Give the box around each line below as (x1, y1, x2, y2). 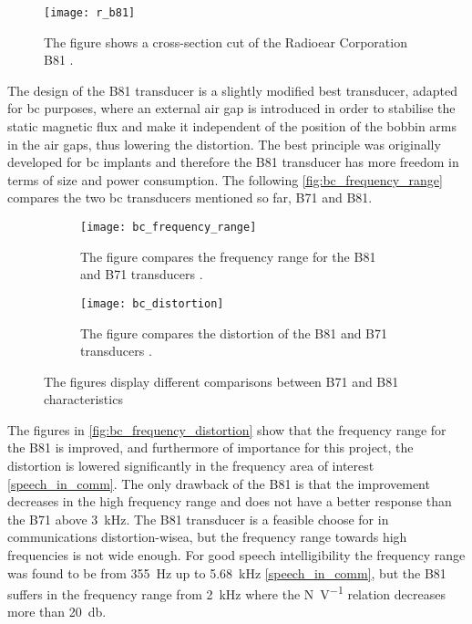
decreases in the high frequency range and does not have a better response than (7, 492, 452, 511)
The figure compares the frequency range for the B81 (80, 246, 376, 265)
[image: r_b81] (44, 6, 136, 19)
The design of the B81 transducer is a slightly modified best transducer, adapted (7, 80, 457, 99)
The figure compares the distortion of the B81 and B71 (80, 323, 388, 342)
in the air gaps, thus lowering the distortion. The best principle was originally (7, 134, 441, 153)
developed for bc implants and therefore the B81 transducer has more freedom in (7, 152, 459, 172)
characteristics (44, 390, 123, 409)
